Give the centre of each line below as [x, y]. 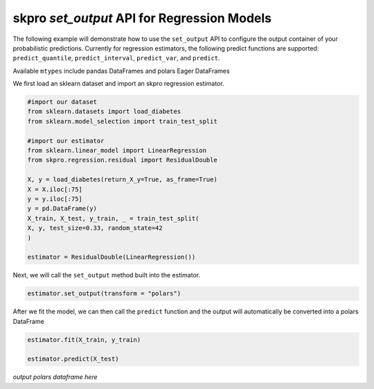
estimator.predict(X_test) [73, 359]
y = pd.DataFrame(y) [62, 209]
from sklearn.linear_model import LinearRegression [117, 150]
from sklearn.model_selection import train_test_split [122, 121]
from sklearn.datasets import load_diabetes [104, 112]
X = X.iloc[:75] [55, 189]
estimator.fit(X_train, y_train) [84, 339]
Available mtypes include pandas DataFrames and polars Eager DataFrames [121, 71]
